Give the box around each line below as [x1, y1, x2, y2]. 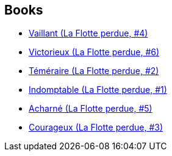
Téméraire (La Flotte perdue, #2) [29, 66, 159, 76]
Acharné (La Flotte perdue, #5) [29, 103, 152, 114]
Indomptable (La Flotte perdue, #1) [29, 84, 167, 95]
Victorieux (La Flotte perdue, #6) [29, 47, 160, 58]
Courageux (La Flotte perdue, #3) [29, 122, 163, 133]
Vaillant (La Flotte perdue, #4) [29, 28, 148, 39]
